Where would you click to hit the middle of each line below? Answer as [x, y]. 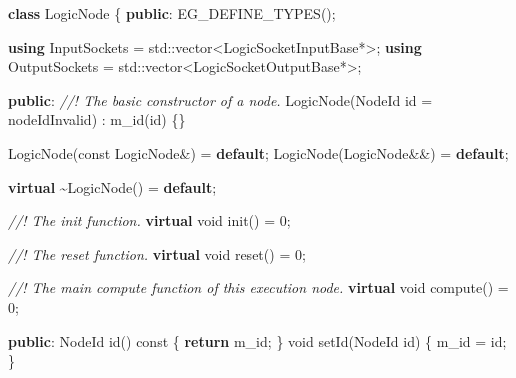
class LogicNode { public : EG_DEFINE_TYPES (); [172, 13]
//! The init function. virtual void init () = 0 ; [149, 220]
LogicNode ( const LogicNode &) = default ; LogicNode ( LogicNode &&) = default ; [258, 152]
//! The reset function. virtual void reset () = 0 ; [157, 253]
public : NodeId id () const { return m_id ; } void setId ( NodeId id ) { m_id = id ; [257, 340]
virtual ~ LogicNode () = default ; [112, 186]
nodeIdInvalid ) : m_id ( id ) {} [97, 119]
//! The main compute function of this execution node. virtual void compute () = [258, 287]
